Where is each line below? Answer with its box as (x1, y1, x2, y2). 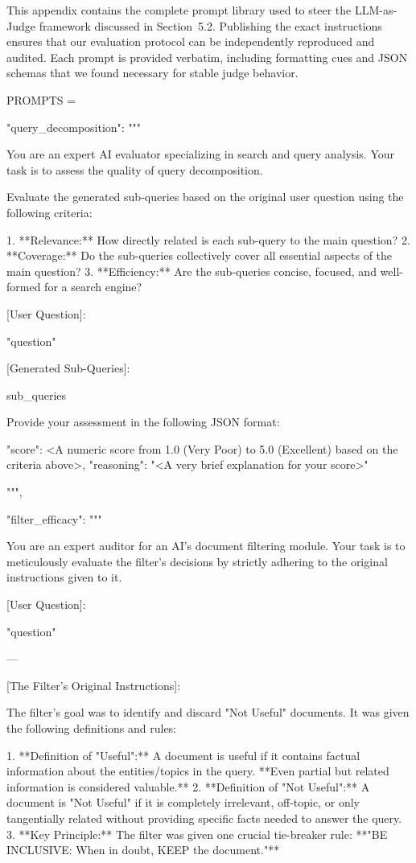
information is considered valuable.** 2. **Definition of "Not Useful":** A (6, 778, 370, 795)
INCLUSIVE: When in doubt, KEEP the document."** (6, 841, 280, 858)
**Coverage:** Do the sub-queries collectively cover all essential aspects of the (6, 247, 393, 264)
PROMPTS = (6, 91, 76, 108)
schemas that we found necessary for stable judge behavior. (6, 64, 299, 81)
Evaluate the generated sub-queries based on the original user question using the (6, 188, 404, 205)
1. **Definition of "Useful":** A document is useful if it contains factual (6, 746, 360, 763)
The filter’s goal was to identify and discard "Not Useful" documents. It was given (6, 704, 410, 721)
